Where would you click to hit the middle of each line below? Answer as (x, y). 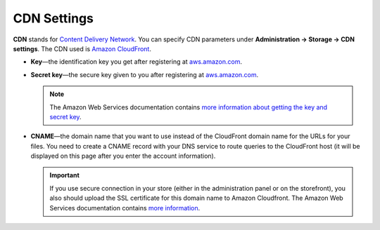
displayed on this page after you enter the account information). (123, 156)
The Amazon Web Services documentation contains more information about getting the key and (188, 107)
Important (65, 175)
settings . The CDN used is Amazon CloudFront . (82, 48)
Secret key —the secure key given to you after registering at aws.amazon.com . (145, 74)
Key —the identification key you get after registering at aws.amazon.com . (137, 62)
